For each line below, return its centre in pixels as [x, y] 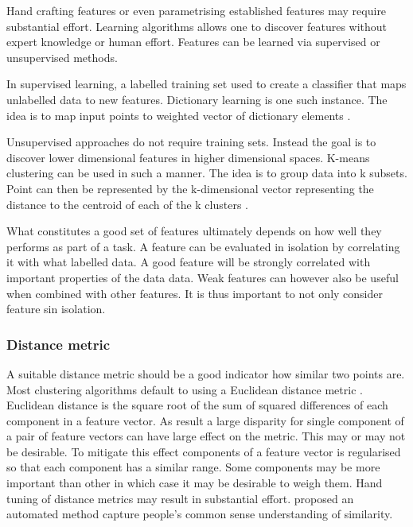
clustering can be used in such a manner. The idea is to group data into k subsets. [207, 173]
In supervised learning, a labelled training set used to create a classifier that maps [206, 84]
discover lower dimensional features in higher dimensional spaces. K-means [188, 157]
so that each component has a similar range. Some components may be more [193, 467]
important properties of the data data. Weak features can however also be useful [203, 277]
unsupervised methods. [62, 57]
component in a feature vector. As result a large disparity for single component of [205, 420]
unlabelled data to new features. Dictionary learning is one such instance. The [197, 99]
